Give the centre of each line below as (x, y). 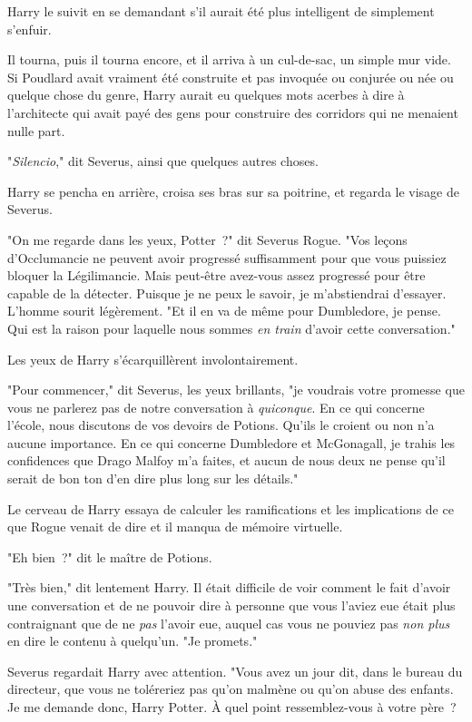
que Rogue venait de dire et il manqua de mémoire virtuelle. (175, 527)
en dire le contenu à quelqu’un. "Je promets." (133, 641)
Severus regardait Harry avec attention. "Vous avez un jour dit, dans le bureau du (235, 671)
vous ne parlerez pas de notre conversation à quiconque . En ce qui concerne (216, 407)
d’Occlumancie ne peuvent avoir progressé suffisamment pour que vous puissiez (227, 257)
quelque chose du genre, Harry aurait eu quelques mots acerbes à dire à (206, 95)
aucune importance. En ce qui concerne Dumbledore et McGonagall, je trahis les (231, 442)
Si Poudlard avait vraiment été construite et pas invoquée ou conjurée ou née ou (231, 77)
